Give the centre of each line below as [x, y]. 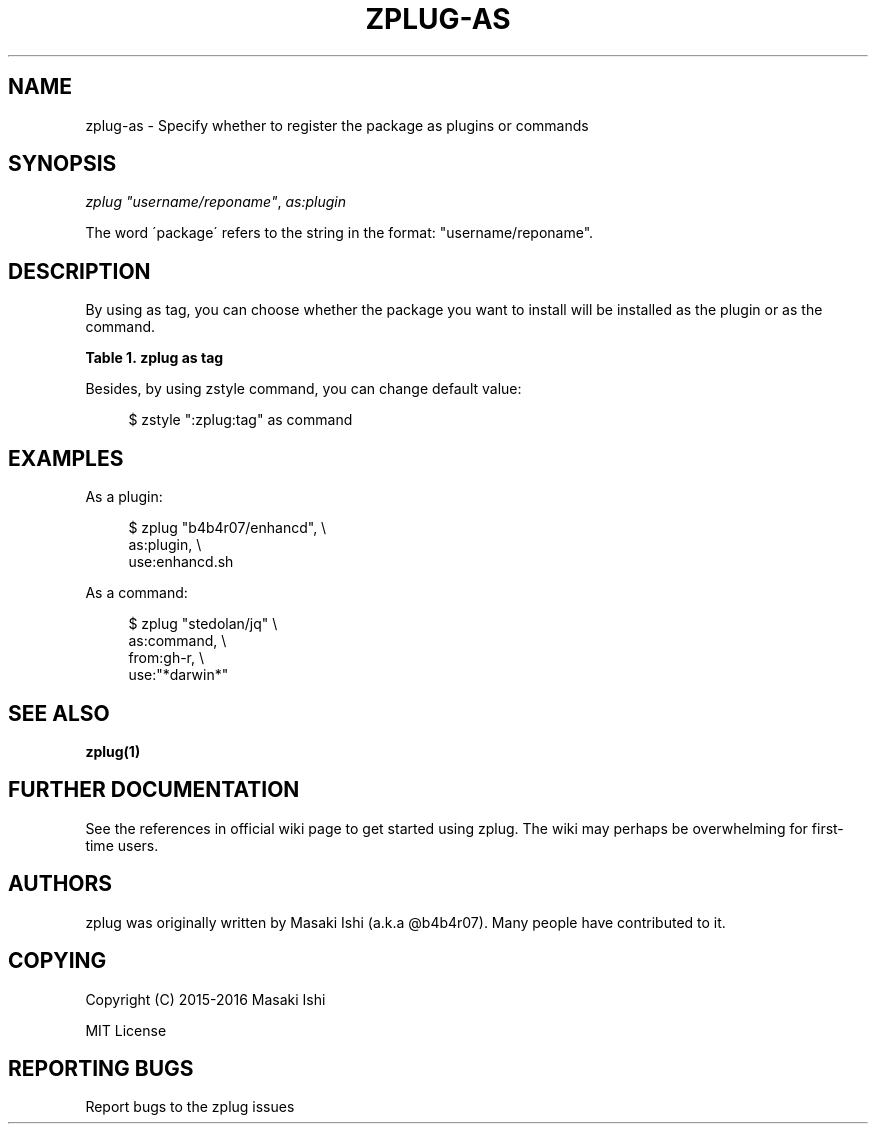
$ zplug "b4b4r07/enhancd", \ [227, 528]
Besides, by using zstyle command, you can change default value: [303, 389]
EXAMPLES [66, 458]
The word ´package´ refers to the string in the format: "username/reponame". [339, 233]
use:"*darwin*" [178, 675]
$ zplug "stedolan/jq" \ [203, 624]
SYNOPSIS [62, 164]
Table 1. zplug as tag [154, 358]
